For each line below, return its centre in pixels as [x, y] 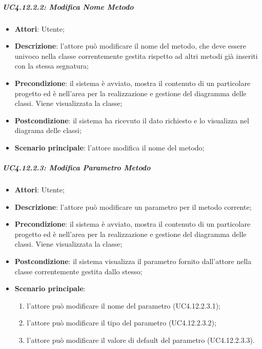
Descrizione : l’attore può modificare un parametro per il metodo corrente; [133, 206]
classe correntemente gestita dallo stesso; [78, 271]
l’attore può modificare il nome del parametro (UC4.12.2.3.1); [124, 305]
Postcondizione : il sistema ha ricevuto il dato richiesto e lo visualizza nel [132, 120]
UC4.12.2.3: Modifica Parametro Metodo [77, 168]
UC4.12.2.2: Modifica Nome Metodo [68, 6]
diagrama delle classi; [48, 130]
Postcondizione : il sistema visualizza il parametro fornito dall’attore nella [133, 261]
